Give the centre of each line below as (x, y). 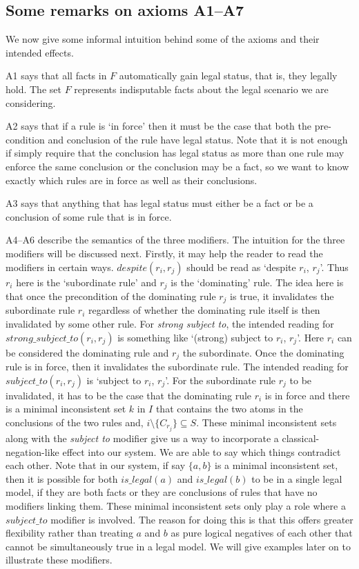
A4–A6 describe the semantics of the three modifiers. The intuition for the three (175, 240)
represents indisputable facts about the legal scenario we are (201, 89)
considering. (31, 102)
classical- (301, 438)
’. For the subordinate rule (221, 380)
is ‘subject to (114, 380)
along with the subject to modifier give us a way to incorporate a (142, 438)
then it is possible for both (62, 478)
